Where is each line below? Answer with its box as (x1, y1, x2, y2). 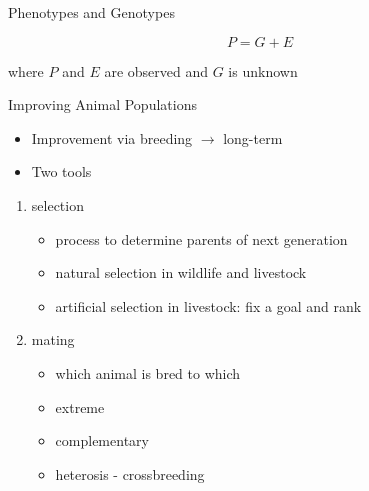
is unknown (228, 60, 298, 81)
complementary (55, 430, 149, 451)
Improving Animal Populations (8, 94, 197, 115)
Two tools (31, 161, 92, 182)
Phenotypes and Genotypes (8, 2, 175, 22)
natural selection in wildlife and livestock (55, 262, 307, 283)
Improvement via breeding (31, 127, 193, 148)
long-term (223, 127, 283, 148)
